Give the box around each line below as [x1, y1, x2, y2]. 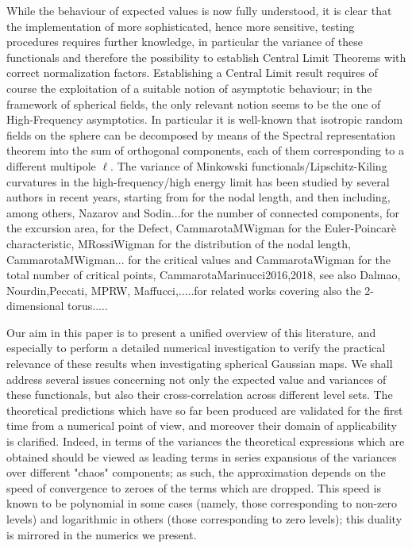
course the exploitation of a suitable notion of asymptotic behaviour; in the [6, 79, 372, 96]
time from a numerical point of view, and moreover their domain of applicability [6, 417, 397, 434]
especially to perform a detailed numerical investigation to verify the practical [6, 339, 386, 356]
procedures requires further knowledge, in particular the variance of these [6, 33, 363, 50]
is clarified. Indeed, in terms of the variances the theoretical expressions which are [6, 433, 405, 450]
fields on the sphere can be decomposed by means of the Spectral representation [6, 126, 396, 143]
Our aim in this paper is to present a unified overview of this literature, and [6, 324, 376, 340]
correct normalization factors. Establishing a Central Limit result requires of [6, 64, 378, 81]
